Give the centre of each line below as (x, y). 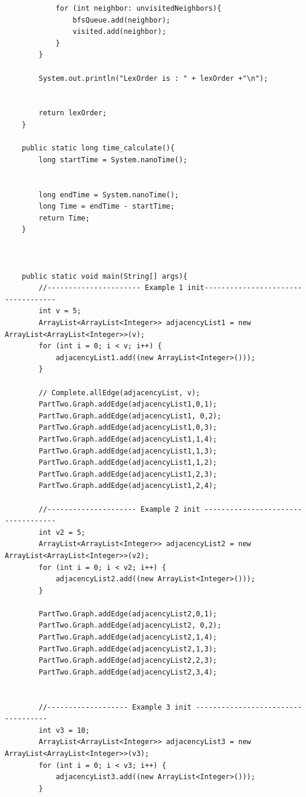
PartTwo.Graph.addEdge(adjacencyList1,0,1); (128, 404)
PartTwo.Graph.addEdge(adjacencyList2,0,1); (128, 614)
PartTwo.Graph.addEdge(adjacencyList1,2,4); (128, 486)
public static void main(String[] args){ (104, 276)
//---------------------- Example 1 (111, 288)
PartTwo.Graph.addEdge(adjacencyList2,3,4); (128, 672)
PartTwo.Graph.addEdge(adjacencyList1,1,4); (128, 439)
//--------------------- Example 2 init (119, 509)
